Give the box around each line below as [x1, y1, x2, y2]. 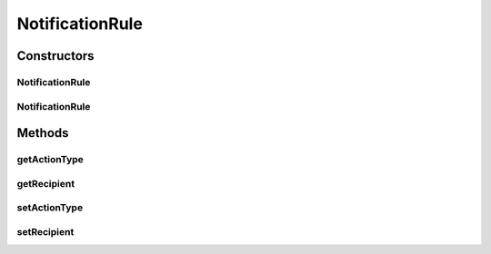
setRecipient [16, 225, 75, 238]
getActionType [16, 153, 84, 166]
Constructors [16, 48, 95, 63]
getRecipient [16, 177, 75, 190]
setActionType [16, 201, 84, 214]
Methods [16, 125, 69, 141]
